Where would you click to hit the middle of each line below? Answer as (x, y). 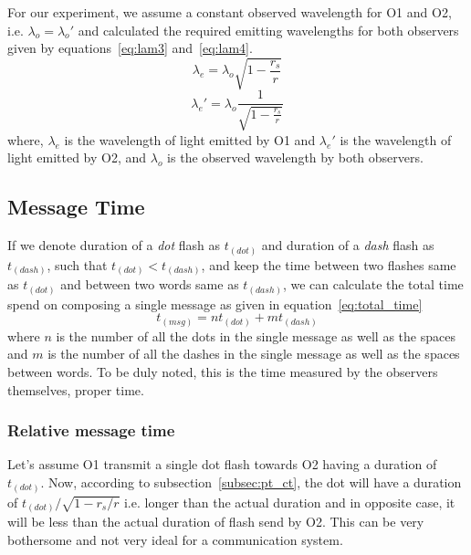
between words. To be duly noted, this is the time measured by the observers (223, 372)
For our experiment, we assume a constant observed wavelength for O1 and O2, (230, 12)
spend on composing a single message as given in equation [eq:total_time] (215, 304)
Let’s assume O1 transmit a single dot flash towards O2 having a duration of (222, 464)
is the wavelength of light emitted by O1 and (190, 139)
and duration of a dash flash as (348, 245)
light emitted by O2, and (77, 157)
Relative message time (91, 430)
